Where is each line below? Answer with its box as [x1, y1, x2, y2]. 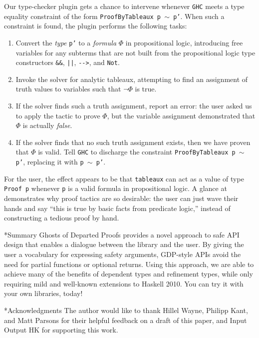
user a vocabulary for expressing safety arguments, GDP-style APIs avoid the [4, 248, 241, 259]
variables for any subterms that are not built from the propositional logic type [15, 47, 256, 57]
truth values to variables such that [15, 83, 121, 94]
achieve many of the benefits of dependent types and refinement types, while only [4, 268, 253, 279]
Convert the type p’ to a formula [15, 37, 117, 47]
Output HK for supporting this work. [4, 324, 118, 335]
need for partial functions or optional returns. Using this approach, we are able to [4, 258, 254, 269]
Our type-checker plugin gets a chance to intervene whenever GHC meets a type [4, 1, 245, 11]
